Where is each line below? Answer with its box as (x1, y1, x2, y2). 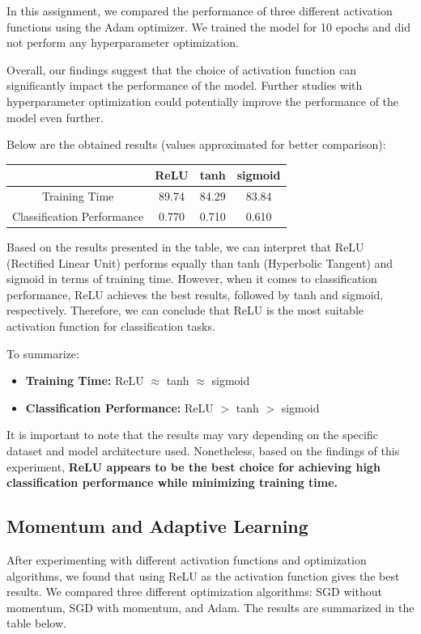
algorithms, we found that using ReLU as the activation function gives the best (6, 567, 400, 584)
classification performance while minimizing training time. (6, 474, 338, 491)
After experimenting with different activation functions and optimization (6, 551, 367, 568)
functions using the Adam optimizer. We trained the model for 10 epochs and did (6, 18, 410, 35)
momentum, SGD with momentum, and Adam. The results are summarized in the (6, 598, 415, 615)
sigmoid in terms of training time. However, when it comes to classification (6, 270, 377, 287)
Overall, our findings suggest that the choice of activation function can (6, 61, 356, 78)
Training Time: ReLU (25, 372, 144, 389)
